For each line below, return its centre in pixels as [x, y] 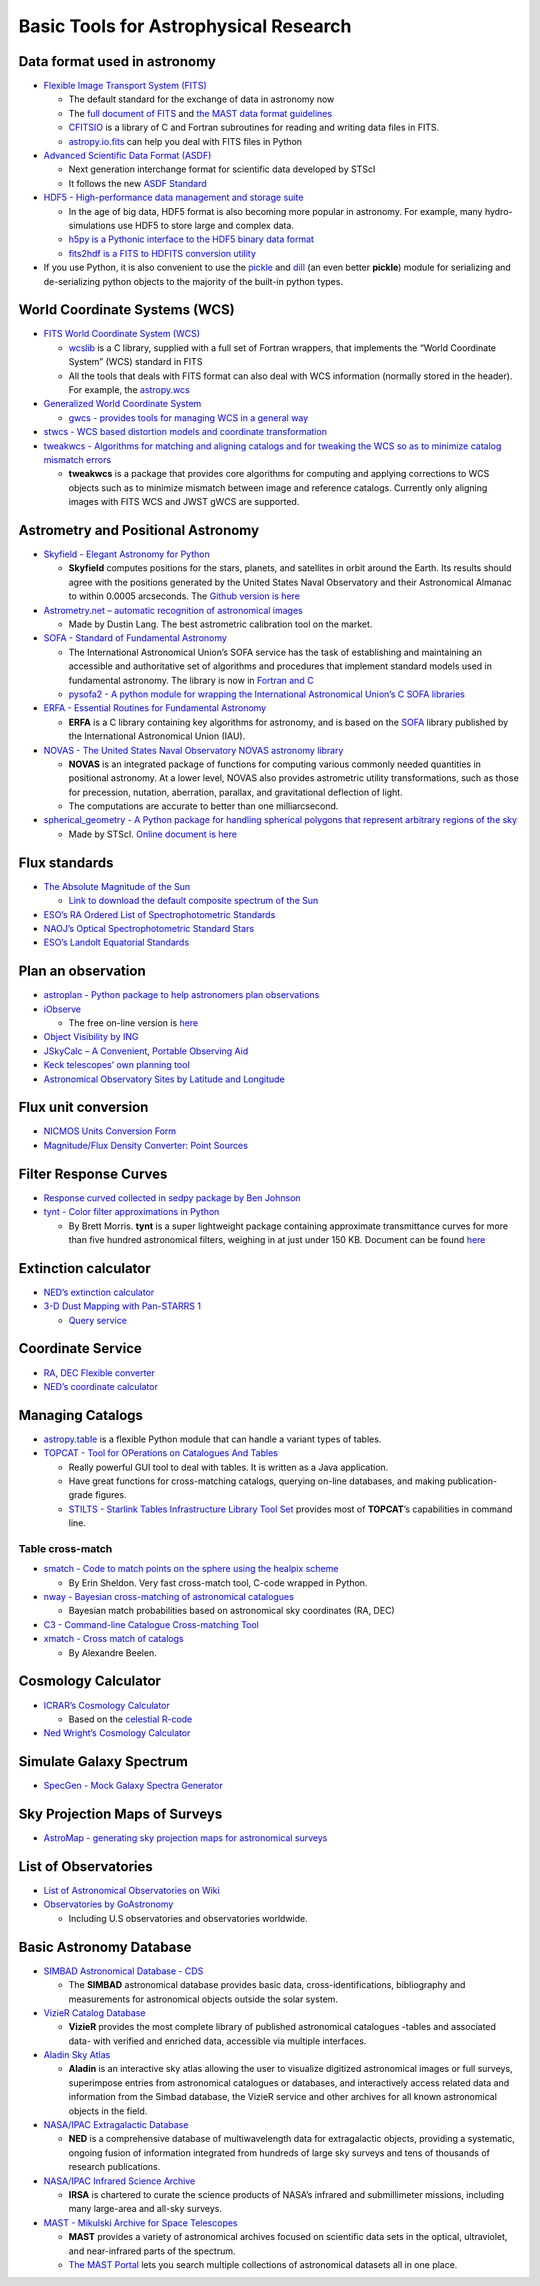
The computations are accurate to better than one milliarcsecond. [203, 806]
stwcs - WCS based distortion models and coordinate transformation [185, 432]
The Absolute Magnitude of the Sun [116, 886]
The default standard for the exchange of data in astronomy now [201, 99]
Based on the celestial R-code [130, 1719]
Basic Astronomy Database [105, 1946]
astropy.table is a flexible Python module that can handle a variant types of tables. [212, 1439]
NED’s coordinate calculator [101, 1386]
